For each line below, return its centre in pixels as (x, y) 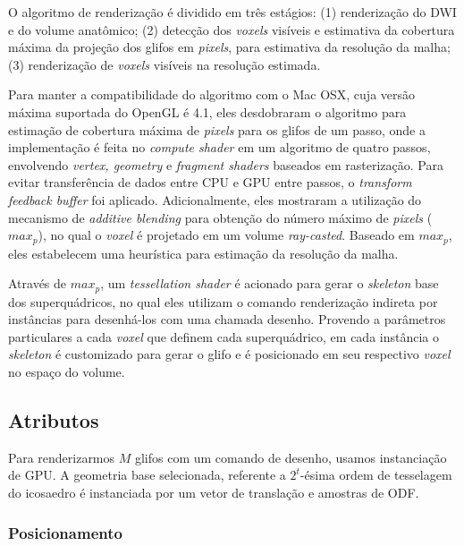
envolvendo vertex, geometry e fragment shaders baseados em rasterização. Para (226, 164)
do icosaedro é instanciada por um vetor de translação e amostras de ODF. (214, 492)
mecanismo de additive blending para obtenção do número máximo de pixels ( (220, 217)
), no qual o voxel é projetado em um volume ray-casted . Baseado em (226, 235)
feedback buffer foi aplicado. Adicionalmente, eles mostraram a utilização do (215, 199)
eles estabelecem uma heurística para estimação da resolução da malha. (203, 253)
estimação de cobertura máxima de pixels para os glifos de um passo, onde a (217, 129)
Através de (38, 283)
